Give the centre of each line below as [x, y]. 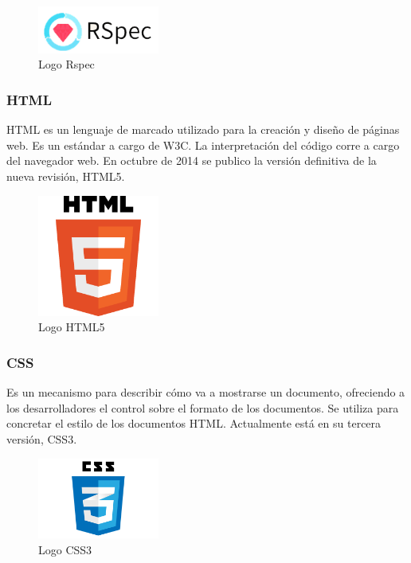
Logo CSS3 [65, 549]
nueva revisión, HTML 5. [66, 176]
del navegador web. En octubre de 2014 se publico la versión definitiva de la [192, 160]
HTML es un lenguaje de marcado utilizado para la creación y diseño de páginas [203, 129]
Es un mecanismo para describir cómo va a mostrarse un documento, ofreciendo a [206, 392]
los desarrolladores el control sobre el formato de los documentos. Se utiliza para [203, 407]
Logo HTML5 [72, 327]
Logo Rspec [67, 64]
